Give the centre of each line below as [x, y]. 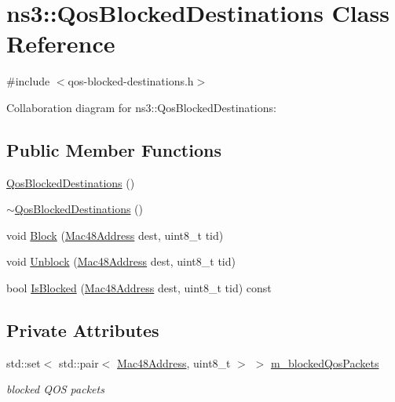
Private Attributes [83, 330]
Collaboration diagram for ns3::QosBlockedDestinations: [141, 107]
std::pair [79, 362]
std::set [24, 362]
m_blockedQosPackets [325, 362]
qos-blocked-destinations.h [131, 81]
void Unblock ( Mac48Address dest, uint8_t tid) [121, 261]
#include [28, 81]
